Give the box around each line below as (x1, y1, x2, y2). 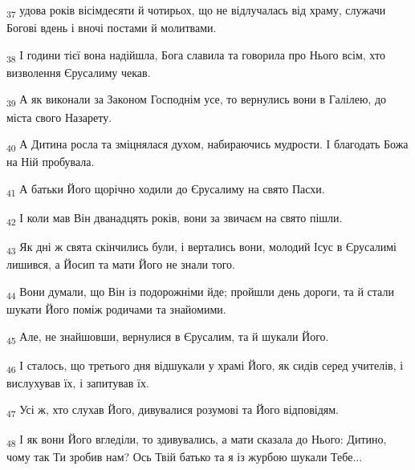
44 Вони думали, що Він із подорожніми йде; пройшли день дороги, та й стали (6, 282, 394, 302)
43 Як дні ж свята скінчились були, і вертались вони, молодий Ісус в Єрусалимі (6, 238, 397, 257)
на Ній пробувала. (6, 153, 95, 170)
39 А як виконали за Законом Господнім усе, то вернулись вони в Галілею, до (6, 91, 387, 110)
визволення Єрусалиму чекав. (6, 63, 151, 80)
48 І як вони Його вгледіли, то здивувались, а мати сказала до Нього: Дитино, (6, 430, 387, 449)
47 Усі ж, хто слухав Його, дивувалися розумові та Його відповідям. (6, 401, 339, 420)
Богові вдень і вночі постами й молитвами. (6, 19, 217, 36)
